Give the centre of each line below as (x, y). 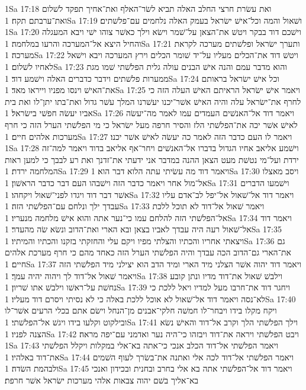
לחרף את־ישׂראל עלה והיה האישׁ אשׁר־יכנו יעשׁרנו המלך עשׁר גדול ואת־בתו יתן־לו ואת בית (153, 101)
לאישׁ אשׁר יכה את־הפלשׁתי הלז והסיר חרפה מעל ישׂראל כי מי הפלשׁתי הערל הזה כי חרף (151, 124)
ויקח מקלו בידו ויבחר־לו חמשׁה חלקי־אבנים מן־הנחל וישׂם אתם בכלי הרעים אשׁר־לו (141, 310)
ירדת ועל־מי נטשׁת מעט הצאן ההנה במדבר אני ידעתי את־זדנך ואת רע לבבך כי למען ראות (152, 159)
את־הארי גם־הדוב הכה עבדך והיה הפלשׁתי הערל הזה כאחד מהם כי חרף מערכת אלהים (148, 252)
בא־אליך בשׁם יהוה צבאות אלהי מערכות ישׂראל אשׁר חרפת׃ (102, 380)
